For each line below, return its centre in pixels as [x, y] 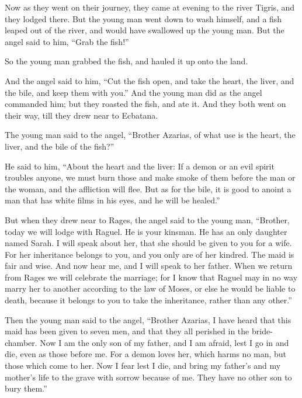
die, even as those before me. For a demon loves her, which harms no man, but [146, 354]
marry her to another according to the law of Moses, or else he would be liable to [150, 288]
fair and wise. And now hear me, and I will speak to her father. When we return [149, 266]
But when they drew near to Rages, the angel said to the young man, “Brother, [147, 219]
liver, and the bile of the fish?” [60, 146]
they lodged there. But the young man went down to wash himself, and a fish [143, 18]
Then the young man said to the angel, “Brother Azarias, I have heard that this [148, 319]
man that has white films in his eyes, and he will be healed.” [112, 200]
